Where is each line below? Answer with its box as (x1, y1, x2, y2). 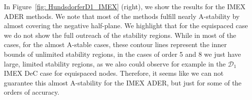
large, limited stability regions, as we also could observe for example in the (4, 58, 226, 68)
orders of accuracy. (4, 87, 60, 97)
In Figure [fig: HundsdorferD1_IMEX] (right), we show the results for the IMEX (4, 1, 246, 11)
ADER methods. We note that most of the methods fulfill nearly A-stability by (4, 11, 240, 21)
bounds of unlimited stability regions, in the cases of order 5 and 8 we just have (4, 49, 241, 59)
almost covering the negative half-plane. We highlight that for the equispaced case (4, 20, 248, 31)
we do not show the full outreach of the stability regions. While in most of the (4, 30, 236, 40)
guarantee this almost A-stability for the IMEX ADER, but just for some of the (4, 77, 242, 87)
